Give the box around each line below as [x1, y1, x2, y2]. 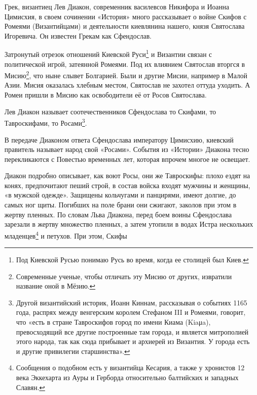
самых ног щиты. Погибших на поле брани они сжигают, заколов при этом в [4, 199, 236, 210]
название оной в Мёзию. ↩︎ [16, 281, 96, 291]
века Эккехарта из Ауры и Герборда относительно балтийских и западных [16, 372, 239, 383]
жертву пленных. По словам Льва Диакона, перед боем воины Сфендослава [4, 209, 232, 219]
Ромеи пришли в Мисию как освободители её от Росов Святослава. [4, 90, 207, 100]
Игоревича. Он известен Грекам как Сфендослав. [4, 30, 152, 41]
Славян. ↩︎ [16, 382, 45, 392]
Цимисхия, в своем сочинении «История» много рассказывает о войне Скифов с [4, 11, 247, 21]
